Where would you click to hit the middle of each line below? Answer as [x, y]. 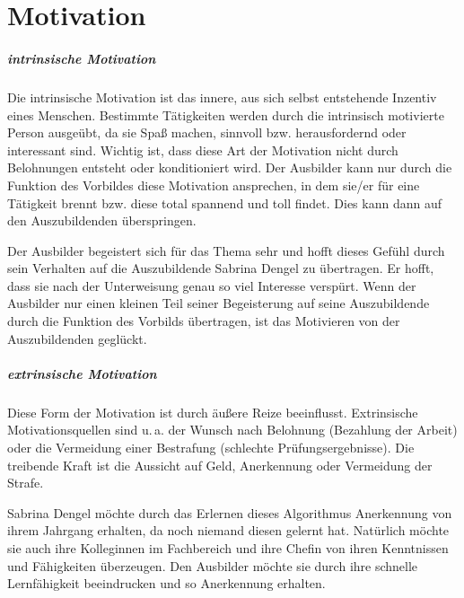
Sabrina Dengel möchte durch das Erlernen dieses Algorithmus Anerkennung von [230, 512]
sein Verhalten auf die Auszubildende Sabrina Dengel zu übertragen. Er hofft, [221, 268]
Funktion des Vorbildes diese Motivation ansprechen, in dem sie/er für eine [214, 185]
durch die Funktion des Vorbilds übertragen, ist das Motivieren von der [204, 321]
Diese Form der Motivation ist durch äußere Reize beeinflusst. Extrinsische [213, 412]
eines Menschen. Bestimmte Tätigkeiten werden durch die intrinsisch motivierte [226, 114]
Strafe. [26, 483]
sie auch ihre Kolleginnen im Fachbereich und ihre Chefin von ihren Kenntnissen [228, 547]
